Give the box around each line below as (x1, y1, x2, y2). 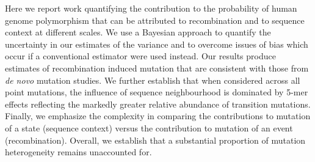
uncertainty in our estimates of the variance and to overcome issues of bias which (5, 37, 308, 50)
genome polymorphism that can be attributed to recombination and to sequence (5, 13, 305, 26)
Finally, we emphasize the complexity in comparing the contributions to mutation (5, 109, 311, 122)
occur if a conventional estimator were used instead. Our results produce (5, 50, 276, 62)
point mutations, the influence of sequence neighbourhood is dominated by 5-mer (5, 86, 308, 98)
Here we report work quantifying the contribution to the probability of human (5, 2, 297, 14)
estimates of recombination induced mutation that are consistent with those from (5, 61, 309, 74)
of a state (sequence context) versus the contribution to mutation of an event (5, 121, 293, 134)
